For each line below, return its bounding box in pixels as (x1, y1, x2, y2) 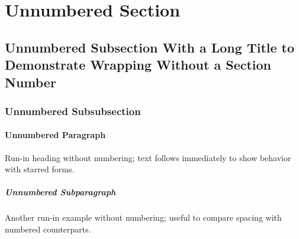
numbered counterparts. (5, 222, 91, 235)
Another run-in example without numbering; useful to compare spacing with (5, 211, 282, 224)
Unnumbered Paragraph (5, 129, 106, 141)
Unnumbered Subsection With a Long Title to (5, 38, 295, 56)
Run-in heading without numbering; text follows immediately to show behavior (5, 151, 291, 163)
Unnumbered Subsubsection (5, 103, 141, 118)
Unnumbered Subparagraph (5, 186, 116, 198)
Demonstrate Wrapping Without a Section (5, 55, 272, 74)
